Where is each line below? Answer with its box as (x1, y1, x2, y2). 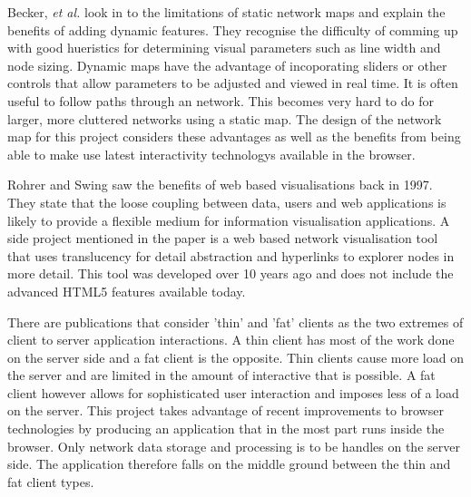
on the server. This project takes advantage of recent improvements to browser (7, 401, 444, 420)
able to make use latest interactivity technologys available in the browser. (7, 144, 416, 163)
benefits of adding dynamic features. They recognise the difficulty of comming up (7, 20, 458, 39)
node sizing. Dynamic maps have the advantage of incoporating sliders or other (7, 55, 447, 74)
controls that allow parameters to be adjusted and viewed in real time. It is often (7, 73, 458, 93)
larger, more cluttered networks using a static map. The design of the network (7, 109, 442, 128)
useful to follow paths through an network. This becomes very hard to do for (7, 91, 434, 110)
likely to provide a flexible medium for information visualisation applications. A (7, 210, 450, 229)
